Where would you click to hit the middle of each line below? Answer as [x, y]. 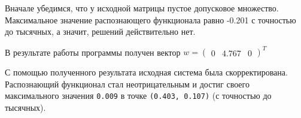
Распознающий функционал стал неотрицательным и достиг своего [127, 84]
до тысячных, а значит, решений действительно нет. [100, 31]
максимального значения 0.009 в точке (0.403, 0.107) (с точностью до [138, 96]
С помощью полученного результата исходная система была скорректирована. [146, 72]
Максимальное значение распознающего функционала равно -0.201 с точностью [150, 19]
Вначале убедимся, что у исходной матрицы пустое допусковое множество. [142, 8]
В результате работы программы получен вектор [93, 52]
